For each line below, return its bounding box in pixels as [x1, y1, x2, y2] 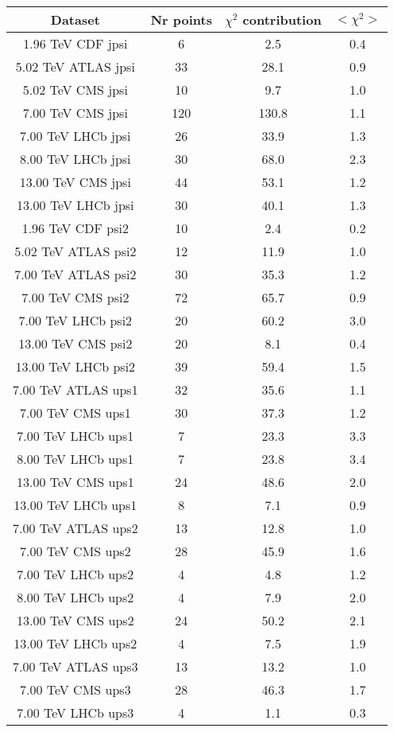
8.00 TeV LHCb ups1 [17, 450, 134, 468]
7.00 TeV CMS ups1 [20, 403, 131, 422]
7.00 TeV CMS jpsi [22, 103, 128, 122]
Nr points [150, 10, 212, 29]
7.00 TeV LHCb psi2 [18, 311, 133, 329]
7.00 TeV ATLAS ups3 [13, 657, 138, 676]
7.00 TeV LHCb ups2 [17, 565, 134, 583]
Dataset [50, 10, 100, 29]
